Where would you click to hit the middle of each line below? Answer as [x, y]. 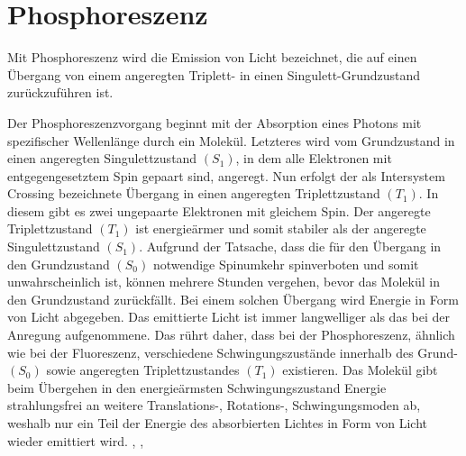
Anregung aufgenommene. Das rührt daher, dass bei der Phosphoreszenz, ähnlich [231, 335]
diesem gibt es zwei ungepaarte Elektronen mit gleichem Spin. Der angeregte [219, 210]
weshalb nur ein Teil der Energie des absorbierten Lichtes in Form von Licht [218, 423]
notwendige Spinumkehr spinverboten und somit [286, 264]
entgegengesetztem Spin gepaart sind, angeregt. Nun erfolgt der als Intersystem [226, 175]
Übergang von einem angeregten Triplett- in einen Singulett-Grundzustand [214, 74]
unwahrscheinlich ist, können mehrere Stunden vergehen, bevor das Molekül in [224, 282]
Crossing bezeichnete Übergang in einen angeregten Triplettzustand [194, 193]
